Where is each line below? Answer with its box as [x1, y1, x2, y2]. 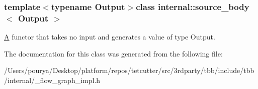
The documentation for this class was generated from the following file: [4, 48, 223, 58]
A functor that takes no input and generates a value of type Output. [4, 31, 215, 42]
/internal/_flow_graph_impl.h [4, 74, 101, 85]
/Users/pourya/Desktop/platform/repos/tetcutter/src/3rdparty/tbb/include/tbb [4, 65, 254, 75]
